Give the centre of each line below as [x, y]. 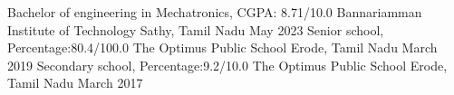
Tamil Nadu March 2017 [75, 83]
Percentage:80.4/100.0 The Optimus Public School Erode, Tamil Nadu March [222, 47]
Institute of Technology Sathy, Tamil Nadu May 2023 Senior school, [196, 29]
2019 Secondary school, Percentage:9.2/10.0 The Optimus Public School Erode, [227, 65]
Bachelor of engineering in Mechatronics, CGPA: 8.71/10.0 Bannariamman [215, 12]
